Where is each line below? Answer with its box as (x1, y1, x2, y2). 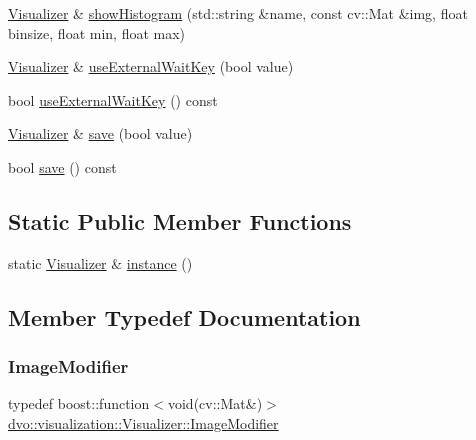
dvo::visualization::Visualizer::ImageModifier (8, 412, 279, 433)
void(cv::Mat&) (167, 393, 263, 414)
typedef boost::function (8, 393, 150, 414)
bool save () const (8, 156, 117, 177)
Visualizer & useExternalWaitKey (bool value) (8, 56, 294, 77)
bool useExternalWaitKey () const (8, 89, 218, 110)
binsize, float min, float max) (8, 22, 186, 43)
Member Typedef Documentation (8, 301, 361, 332)
